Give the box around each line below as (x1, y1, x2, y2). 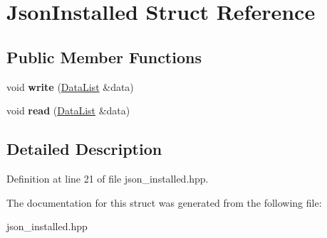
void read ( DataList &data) (6, 103, 130, 118)
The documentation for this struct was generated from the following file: (6, 195, 322, 210)
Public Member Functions (6, 45, 202, 67)
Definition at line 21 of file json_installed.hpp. (6, 171, 209, 185)
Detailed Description (6, 138, 162, 160)
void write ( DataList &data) (6, 79, 134, 94)
